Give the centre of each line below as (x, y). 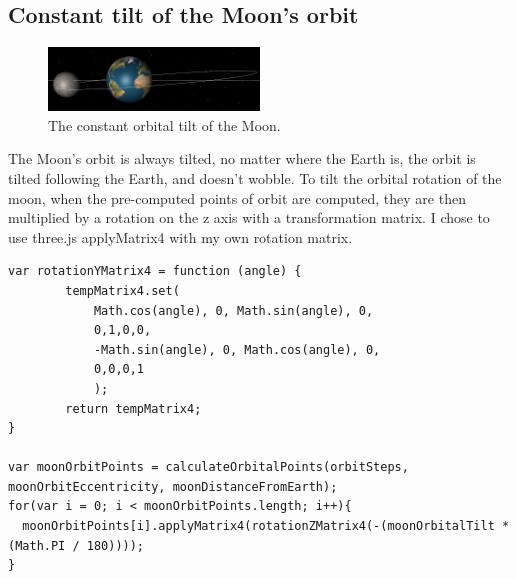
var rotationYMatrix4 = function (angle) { (155, 271)
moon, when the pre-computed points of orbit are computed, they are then (237, 197)
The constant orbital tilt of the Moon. (164, 124)
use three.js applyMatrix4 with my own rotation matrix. (180, 236)
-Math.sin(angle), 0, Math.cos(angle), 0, (237, 349)
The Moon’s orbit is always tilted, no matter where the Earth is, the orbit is (242, 158)
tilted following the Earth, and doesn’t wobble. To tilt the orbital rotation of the (255, 177)
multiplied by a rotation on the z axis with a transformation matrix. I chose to (249, 217)
